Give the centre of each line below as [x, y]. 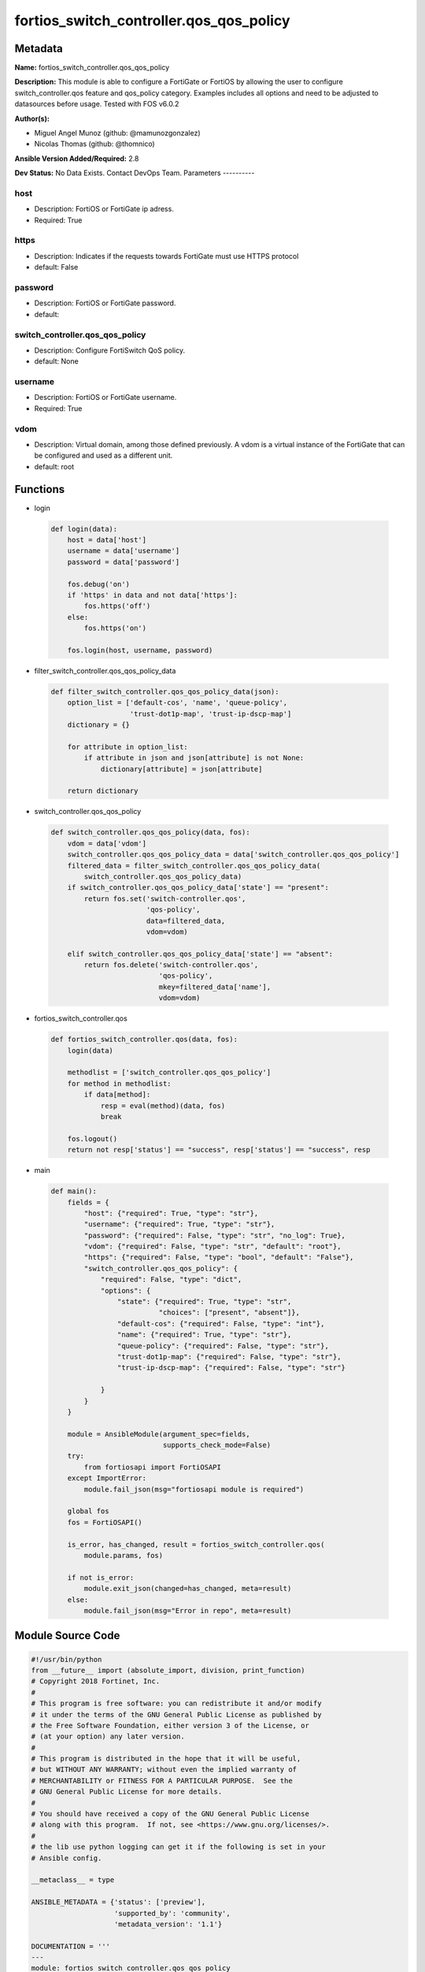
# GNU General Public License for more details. [127, 1792]
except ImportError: [107, 1478]
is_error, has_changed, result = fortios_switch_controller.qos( [196, 1544]
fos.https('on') [115, 628]
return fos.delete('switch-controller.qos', [171, 965]
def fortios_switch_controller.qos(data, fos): [144, 1040]
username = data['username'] [124, 551]
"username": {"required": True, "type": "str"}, [179, 1224]
